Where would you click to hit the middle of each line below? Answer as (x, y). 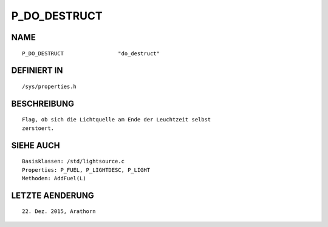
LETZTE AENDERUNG (53, 195)
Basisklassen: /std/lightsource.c (73, 161)
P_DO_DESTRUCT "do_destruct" (91, 53)
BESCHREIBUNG (43, 103)
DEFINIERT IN (37, 71)
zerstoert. (38, 128)
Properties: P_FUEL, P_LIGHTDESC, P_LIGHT (86, 170)
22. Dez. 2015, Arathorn (59, 212)
